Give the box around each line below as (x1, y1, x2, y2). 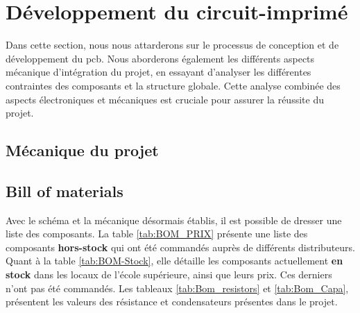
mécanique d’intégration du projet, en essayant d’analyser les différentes (6, 65, 311, 79)
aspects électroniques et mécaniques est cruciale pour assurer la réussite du (6, 92, 324, 106)
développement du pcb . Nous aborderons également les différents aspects (6, 51, 315, 65)
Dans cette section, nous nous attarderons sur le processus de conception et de (6, 37, 339, 52)
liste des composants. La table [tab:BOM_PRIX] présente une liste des (6, 226, 308, 241)
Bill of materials (6, 180, 123, 201)
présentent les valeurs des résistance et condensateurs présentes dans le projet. (6, 294, 338, 309)
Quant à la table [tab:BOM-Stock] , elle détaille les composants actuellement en (6, 253, 343, 268)
